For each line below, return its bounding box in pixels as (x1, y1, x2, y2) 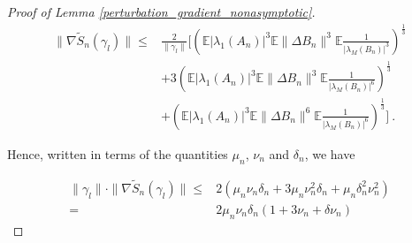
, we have (304, 144, 355, 163)
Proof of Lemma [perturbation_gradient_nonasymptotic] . (7, 3, 316, 20)
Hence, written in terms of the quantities (7, 144, 228, 163)
